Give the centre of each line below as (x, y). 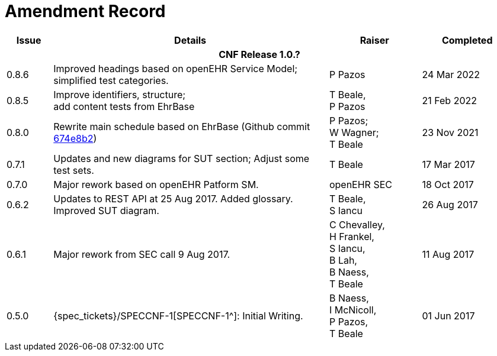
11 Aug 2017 (448, 254)
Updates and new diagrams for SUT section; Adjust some (182, 158)
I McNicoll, (353, 310)
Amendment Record (85, 11)
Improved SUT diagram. (106, 210)
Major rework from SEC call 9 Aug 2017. (142, 254)
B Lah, (343, 260)
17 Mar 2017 (448, 164)
